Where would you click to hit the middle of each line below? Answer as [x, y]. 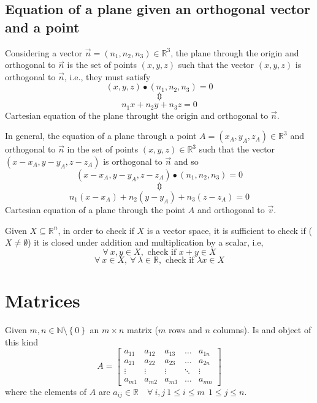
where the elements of [46, 391]
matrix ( [142, 329]
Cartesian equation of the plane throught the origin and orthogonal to [137, 115]
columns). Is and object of [262, 329]
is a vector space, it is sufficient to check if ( [229, 230]
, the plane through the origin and [235, 52]
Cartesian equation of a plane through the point [95, 210]
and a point [42, 27]
